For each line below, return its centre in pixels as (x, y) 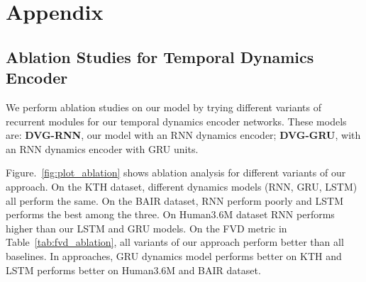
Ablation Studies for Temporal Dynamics (160, 56)
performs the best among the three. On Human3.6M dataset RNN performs (170, 214)
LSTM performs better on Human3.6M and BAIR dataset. (133, 270)
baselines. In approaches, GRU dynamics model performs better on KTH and (174, 255)
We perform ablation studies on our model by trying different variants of (164, 107)
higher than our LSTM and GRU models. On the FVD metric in (146, 228)
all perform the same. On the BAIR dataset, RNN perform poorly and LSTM (174, 200)
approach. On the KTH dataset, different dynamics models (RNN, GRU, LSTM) (182, 186)
